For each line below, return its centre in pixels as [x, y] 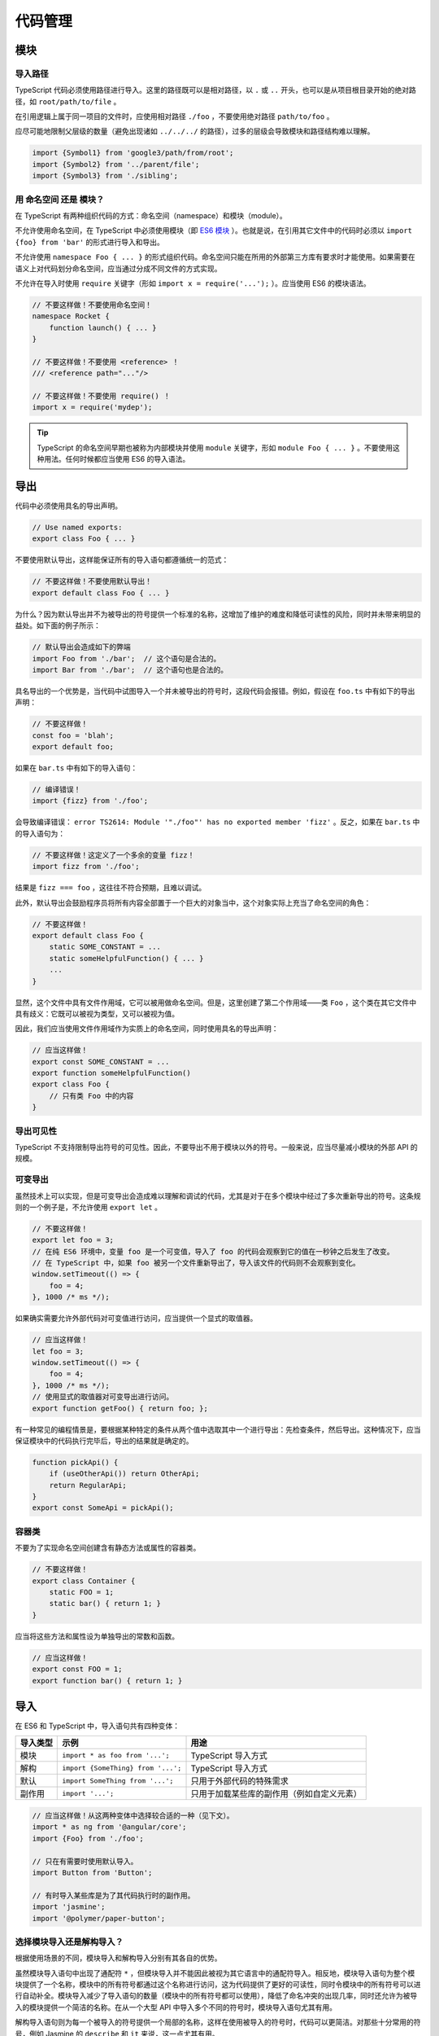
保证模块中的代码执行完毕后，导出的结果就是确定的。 [104, 1441]
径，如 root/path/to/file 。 [68, 101]
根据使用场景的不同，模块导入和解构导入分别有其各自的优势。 [118, 1958]
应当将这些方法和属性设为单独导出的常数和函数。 [97, 1636]
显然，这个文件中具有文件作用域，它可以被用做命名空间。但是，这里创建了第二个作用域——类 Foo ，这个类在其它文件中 [216, 1003]
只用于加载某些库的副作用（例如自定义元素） [276, 1794]
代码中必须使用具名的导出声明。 [68, 506]
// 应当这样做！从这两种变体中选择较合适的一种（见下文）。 [133, 1815]
